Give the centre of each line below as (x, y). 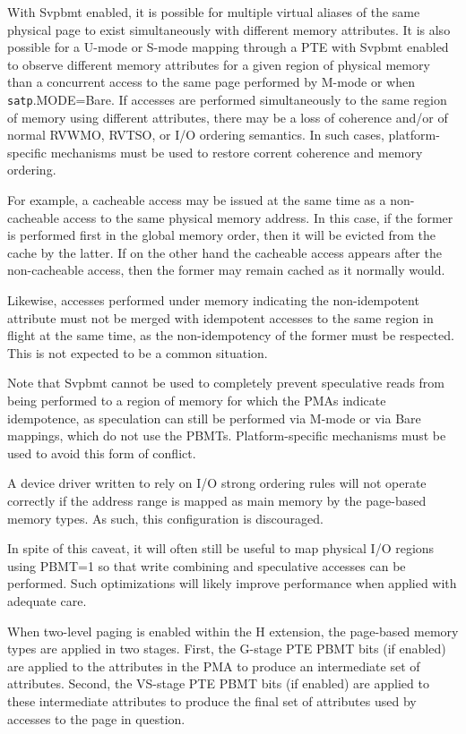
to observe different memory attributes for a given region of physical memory (219, 64)
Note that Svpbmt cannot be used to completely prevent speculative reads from (226, 383)
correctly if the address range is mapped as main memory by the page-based (217, 500)
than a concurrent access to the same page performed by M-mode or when (211, 82)
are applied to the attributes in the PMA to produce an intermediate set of (214, 666)
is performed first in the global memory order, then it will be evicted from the (221, 235)
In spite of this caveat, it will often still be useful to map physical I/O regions (221, 548)
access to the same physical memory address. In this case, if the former (258, 217)
